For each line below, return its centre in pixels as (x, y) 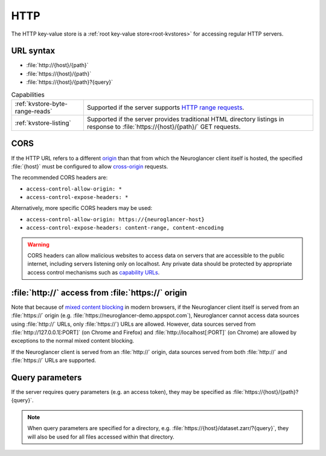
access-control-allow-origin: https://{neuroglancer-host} (116, 219)
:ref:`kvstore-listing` (43, 123)
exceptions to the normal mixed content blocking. (73, 341)
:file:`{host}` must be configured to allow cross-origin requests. (90, 166)
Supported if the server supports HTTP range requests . (165, 107)
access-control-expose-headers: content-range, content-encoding (125, 228)
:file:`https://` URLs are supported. (54, 360)
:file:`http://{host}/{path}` (57, 65)
